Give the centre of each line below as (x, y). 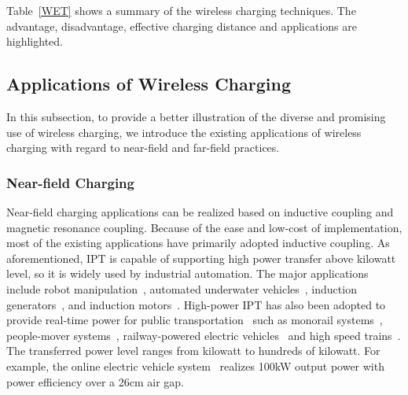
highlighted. (35, 41)
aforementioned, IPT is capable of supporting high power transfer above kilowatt (201, 258)
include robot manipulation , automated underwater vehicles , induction (182, 288)
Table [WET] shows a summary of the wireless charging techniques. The (181, 10)
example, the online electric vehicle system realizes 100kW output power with (195, 365)
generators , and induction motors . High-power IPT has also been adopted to (196, 304)
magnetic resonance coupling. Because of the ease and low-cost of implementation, (204, 227)
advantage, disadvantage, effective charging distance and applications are (182, 26)
